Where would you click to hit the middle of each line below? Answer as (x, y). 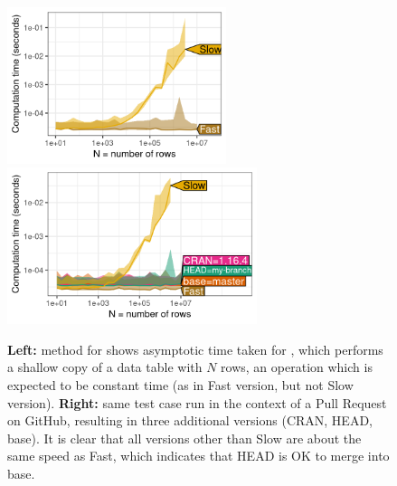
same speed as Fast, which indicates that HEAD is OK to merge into (198, 456)
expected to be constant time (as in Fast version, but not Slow (180, 384)
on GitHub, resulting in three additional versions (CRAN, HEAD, (190, 420)
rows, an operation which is (297, 367)
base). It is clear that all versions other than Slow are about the (184, 438)
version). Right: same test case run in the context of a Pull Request (197, 402)
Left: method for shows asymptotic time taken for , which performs (195, 349)
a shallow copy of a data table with (105, 367)
